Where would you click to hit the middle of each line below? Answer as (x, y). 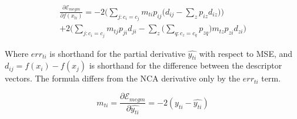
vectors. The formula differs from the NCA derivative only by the (123, 78)
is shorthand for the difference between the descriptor (186, 65)
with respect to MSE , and (246, 53)
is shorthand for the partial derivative (117, 53)
